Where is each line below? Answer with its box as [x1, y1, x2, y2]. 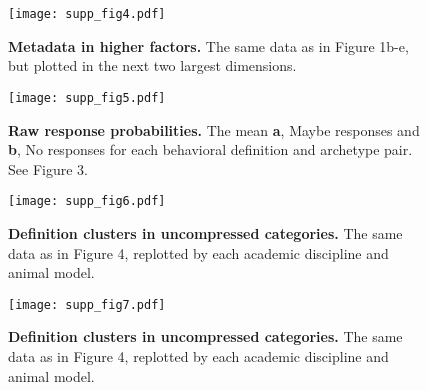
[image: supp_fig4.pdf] [8, 7, 166, 21]
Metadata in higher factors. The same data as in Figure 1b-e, [8, 35, 409, 56]
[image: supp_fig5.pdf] [8, 90, 166, 105]
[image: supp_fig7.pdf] [8, 297, 166, 312]
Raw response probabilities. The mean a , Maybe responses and [8, 119, 420, 140]
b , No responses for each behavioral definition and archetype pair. [8, 139, 413, 160]
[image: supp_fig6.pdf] [8, 194, 166, 209]
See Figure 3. [8, 158, 88, 179]
